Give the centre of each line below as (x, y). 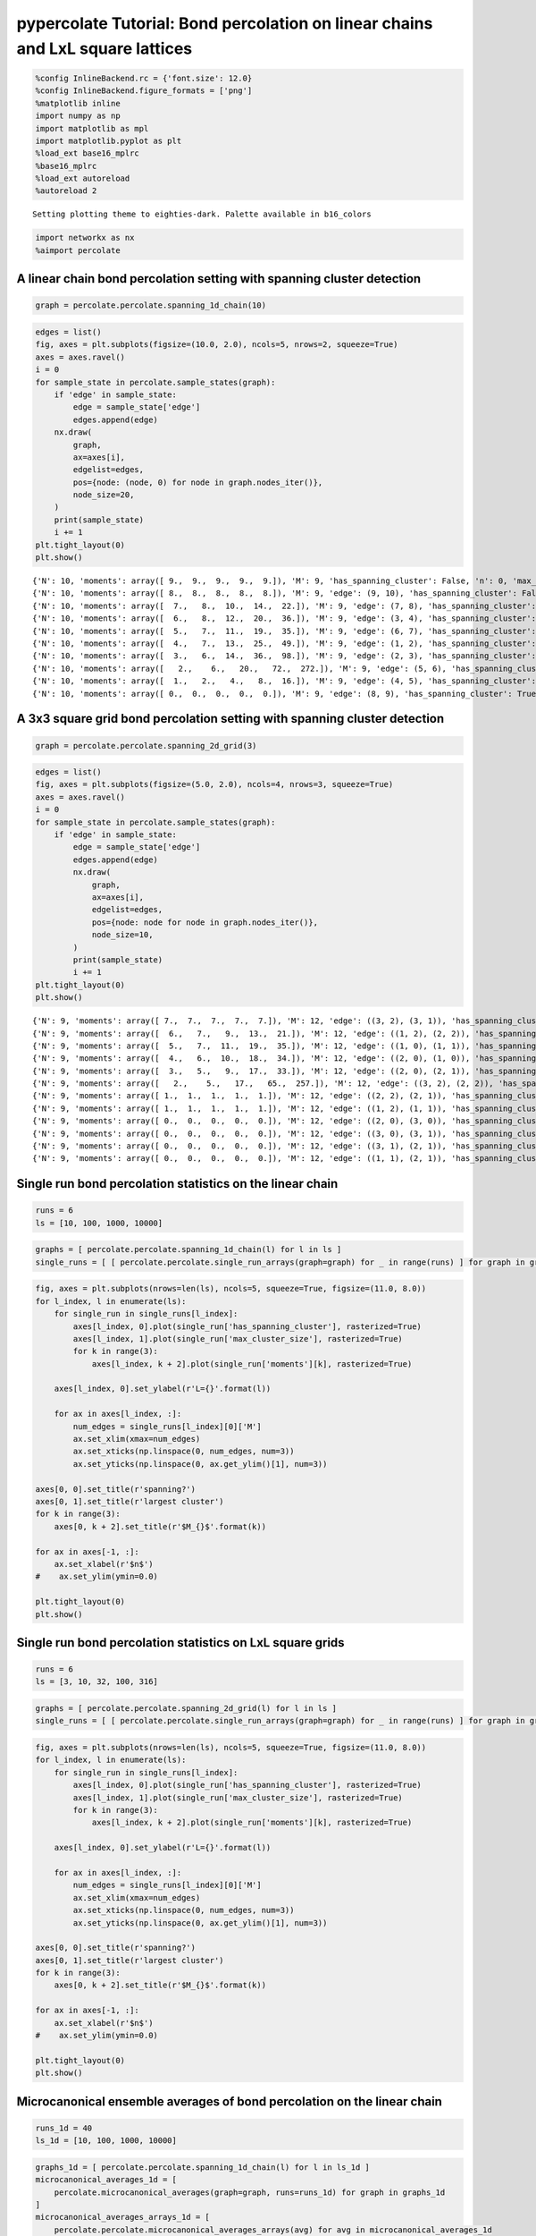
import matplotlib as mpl (92, 128)
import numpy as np (78, 116)
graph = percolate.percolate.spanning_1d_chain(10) (151, 305)
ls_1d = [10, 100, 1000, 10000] (106, 2141)
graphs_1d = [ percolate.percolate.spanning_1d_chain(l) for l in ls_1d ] (203, 2167)
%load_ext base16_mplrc (88, 153)
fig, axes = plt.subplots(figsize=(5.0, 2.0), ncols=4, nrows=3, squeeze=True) (214, 784)
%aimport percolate (78, 250)
